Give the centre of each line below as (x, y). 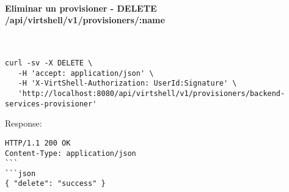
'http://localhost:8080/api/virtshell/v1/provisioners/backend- (152, 93)
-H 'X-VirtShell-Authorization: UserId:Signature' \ (127, 83)
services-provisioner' (51, 104)
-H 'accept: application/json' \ (86, 73)
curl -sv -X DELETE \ (49, 63)
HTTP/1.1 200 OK (38, 143)
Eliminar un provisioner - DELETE (81, 8)
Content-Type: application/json (71, 153)
